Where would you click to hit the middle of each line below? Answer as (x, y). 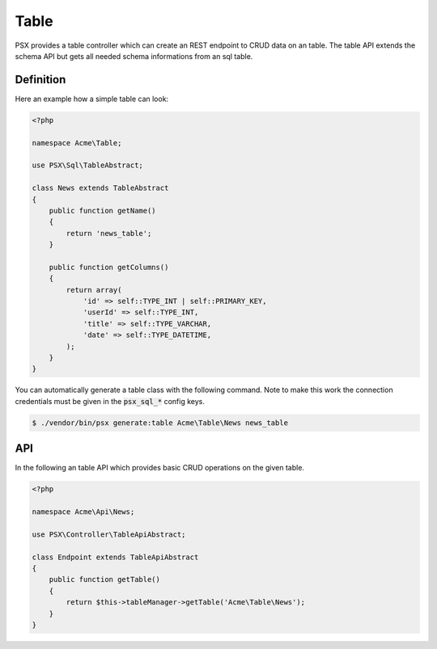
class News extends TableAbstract (100, 188)
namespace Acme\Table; (77, 143)
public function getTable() (105, 579)
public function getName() (103, 211)
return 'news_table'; (109, 233)
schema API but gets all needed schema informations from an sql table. (134, 56)
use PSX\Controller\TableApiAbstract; (109, 534)
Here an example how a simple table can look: (92, 99)
